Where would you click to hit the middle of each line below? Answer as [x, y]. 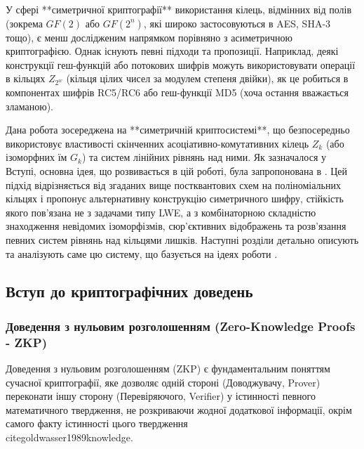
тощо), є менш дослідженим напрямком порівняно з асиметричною [149, 37]
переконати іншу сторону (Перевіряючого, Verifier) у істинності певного [161, 396]
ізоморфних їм [36, 157]
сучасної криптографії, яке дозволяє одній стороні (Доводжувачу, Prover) [163, 382]
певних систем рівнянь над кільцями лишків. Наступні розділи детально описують [182, 239]
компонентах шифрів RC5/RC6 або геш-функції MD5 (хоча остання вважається [177, 92]
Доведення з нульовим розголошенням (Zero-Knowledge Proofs [181, 326]
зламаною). [29, 106]
